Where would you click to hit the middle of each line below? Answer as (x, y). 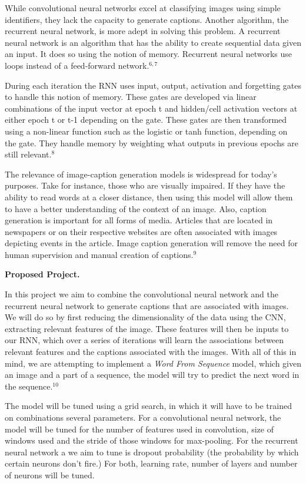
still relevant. (28, 154)
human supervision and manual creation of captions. (99, 254)
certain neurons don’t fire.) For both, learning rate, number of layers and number (151, 463)
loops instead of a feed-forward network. (77, 65)
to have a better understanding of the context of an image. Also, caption (136, 208)
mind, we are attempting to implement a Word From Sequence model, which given (153, 363)
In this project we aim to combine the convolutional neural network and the (142, 294)
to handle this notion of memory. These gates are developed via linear (131, 97)
